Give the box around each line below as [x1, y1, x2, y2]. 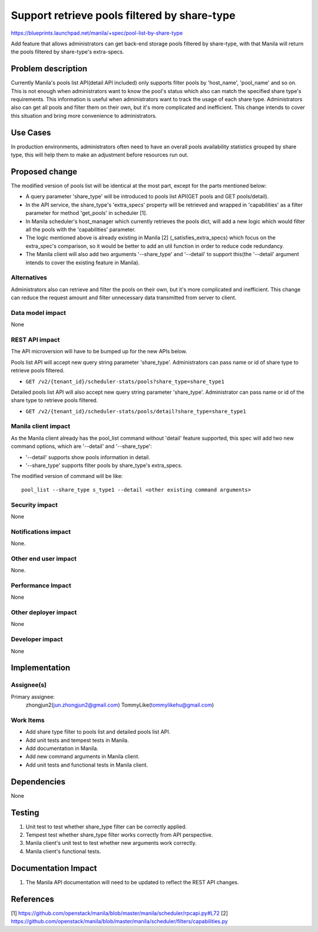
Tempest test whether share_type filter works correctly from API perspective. [25, 831, 213, 838]
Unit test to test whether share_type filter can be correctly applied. [25, 823, 187, 830]
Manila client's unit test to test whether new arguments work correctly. [25, 840, 197, 847]
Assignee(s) [11, 681, 47, 689]
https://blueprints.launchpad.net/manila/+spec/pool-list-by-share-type [11, 29, 183, 37]
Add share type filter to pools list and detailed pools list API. [25, 728, 171, 735]
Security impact [11, 500, 58, 509]
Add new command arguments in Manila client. [25, 753, 140, 760]
